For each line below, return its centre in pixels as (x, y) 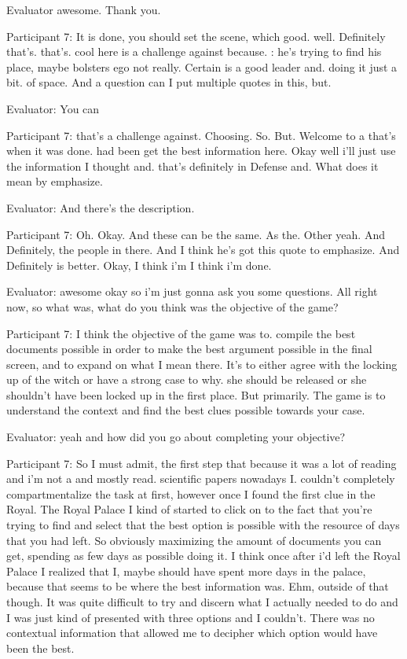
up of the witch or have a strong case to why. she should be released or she (187, 379)
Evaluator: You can (53, 108)
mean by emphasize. (55, 181)
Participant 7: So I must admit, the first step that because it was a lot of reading (202, 463)
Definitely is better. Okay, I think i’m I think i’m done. (139, 265)
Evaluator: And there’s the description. (101, 207)
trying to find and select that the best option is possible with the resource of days (203, 525)
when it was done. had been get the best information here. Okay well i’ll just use (201, 151)
